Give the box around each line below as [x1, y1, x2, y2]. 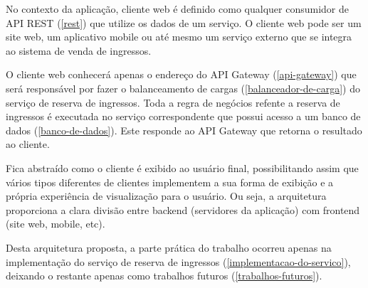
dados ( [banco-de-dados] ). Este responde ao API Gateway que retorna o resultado [6, 122, 362, 137]
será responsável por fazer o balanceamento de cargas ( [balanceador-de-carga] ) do [6, 80, 360, 95]
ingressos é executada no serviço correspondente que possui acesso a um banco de [6, 109, 361, 124]
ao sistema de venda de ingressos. [6, 43, 152, 58]
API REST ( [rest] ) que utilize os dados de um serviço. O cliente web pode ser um [6, 15, 362, 30]
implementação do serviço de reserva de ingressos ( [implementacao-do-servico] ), [6, 254, 351, 269]
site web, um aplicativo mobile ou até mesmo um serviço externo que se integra [6, 29, 352, 44]
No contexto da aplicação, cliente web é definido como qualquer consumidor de [6, 1, 349, 16]
